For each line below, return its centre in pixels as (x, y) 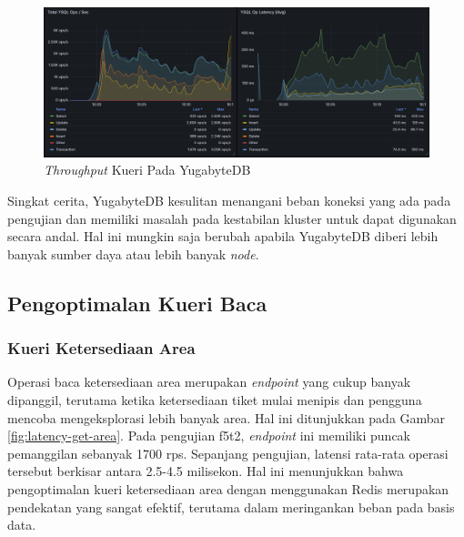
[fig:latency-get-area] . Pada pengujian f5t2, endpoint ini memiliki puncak (209, 436)
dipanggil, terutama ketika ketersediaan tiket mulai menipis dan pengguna (215, 399)
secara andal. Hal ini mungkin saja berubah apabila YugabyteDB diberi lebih (223, 236)
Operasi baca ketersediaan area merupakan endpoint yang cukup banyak (209, 382)
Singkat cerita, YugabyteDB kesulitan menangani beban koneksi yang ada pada (229, 200)
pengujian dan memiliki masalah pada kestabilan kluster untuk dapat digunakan (232, 218)
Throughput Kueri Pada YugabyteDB (147, 170)
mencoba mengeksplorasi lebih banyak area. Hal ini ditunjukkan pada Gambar (227, 417)
